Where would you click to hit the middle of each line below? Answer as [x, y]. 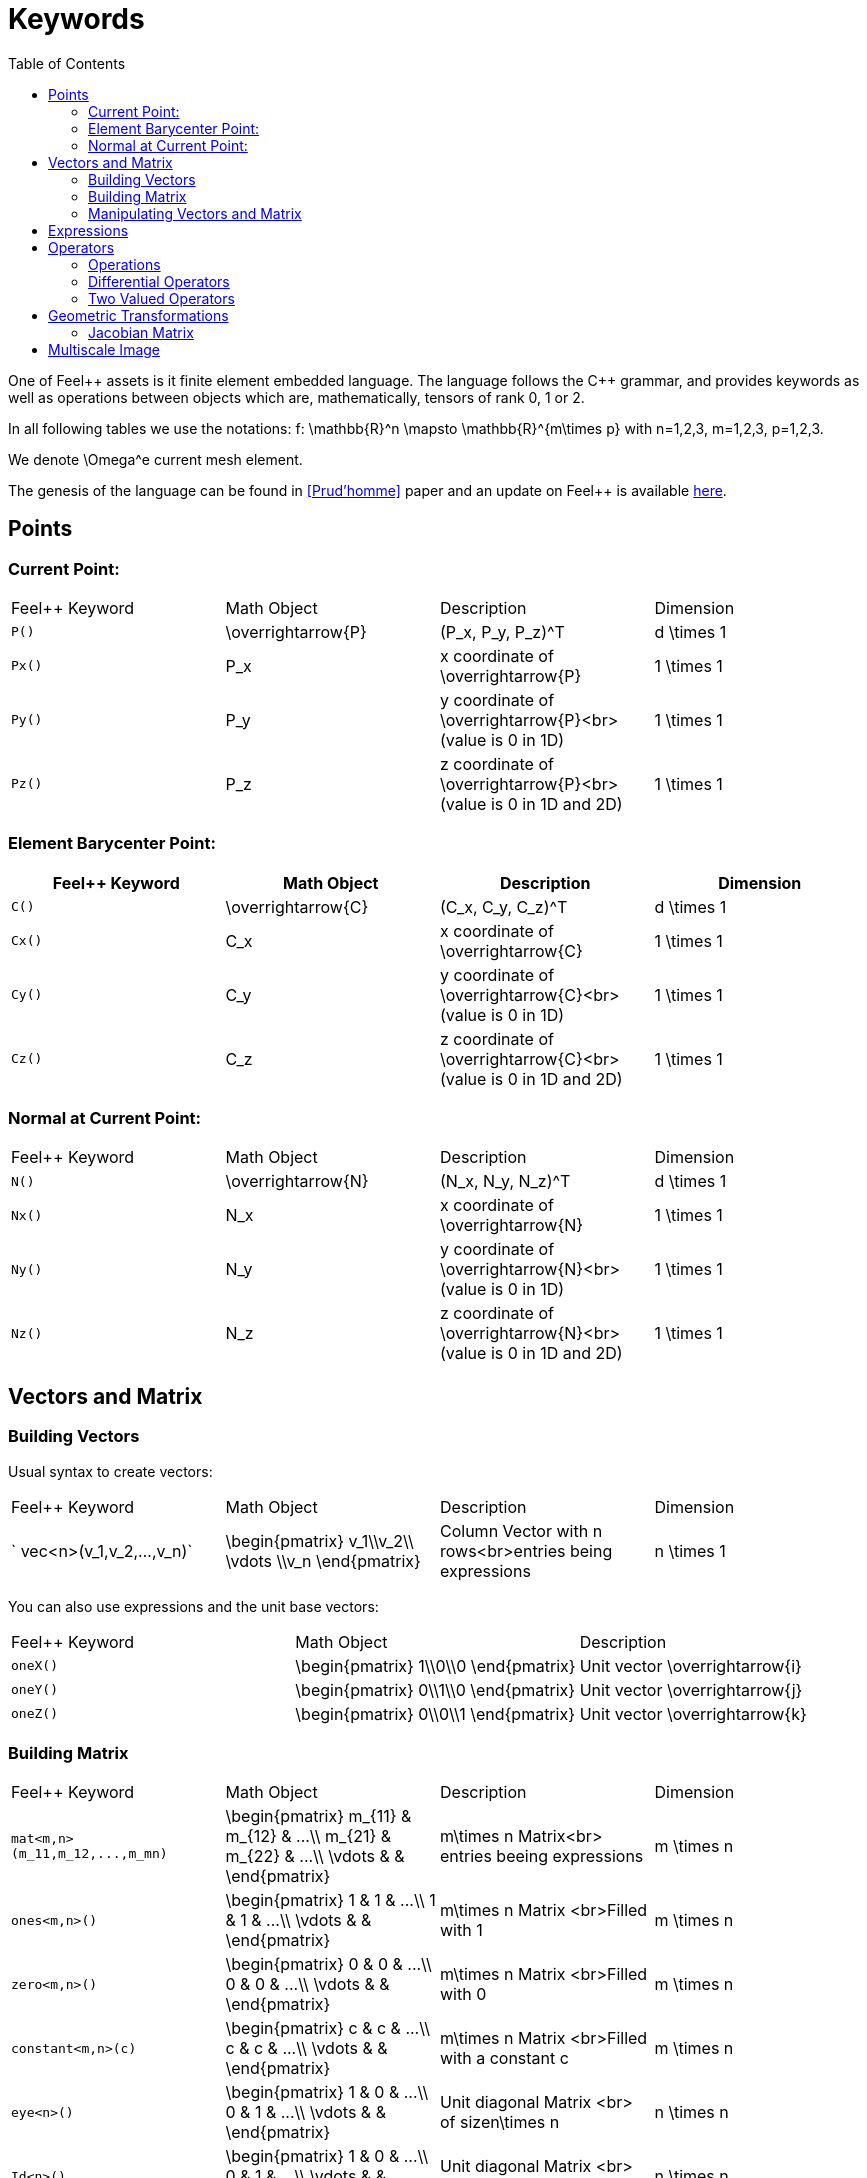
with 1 [461, 1930]
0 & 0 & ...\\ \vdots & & [307, 1984]
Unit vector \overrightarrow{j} [691, 1689]
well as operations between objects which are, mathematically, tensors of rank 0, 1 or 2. [296, 397]
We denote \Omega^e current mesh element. [155, 459]
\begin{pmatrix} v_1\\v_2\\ [319, 1540]
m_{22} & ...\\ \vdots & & [315, 1856]
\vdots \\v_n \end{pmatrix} [323, 1560]
